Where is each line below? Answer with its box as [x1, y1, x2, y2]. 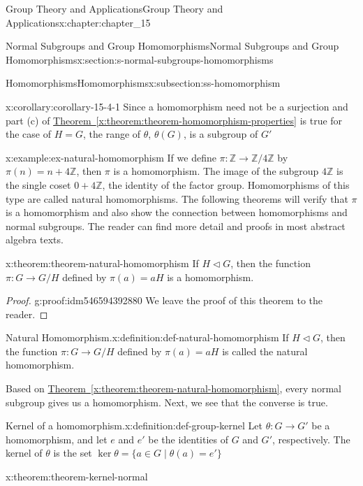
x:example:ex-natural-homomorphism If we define [6, 150, 216, 164]
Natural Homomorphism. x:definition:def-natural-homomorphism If [6, 330, 289, 345]
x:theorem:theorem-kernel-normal [6, 469, 148, 484]
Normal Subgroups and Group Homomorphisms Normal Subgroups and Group [6, 38, 339, 53]
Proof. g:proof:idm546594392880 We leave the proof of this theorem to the [6, 293, 323, 308]
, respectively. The [272, 431, 350, 446]
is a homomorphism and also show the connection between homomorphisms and [6, 205, 348, 220]
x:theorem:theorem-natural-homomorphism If [6, 255, 199, 270]
